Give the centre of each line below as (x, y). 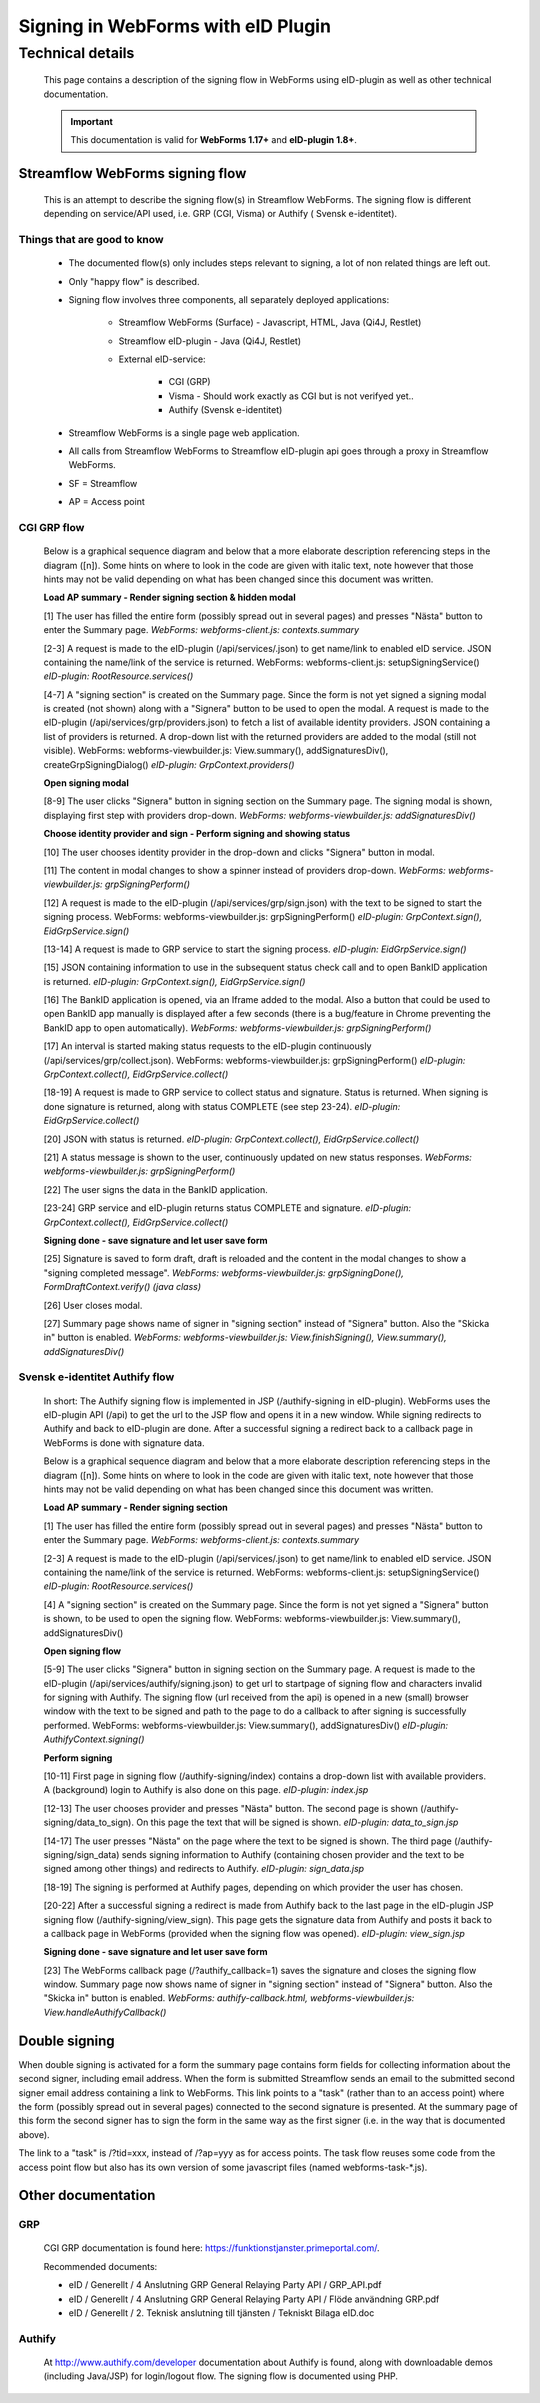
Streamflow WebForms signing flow (132, 173)
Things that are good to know (91, 239)
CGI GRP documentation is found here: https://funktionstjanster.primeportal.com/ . (211, 2248)
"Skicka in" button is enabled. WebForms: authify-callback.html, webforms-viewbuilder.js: (229, 1998)
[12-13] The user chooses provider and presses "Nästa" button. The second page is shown (231, 1808)
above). (34, 2134)
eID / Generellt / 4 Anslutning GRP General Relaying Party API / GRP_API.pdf (225, 2285)
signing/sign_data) (81, 1854)
